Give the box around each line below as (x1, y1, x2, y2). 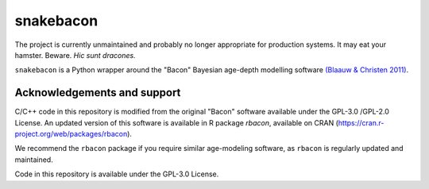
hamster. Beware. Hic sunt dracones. (14, 50, 136, 60)
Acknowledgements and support (14, 86, 181, 99)
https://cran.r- (338, 118, 385, 127)
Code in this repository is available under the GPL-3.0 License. (14, 169, 219, 179)
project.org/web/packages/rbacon (14, 129, 128, 139)
